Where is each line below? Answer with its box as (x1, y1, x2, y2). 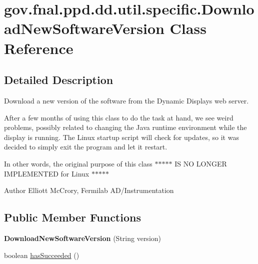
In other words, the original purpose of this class (4, 158, 152, 168)
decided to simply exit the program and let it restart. (4, 141, 167, 152)
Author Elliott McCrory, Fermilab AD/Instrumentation (4, 185, 174, 195)
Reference (4, 37, 73, 58)
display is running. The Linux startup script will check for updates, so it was (4, 131, 239, 142)
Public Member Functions (4, 209, 141, 225)
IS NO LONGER (174, 158, 227, 168)
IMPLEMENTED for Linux (4, 168, 89, 178)
